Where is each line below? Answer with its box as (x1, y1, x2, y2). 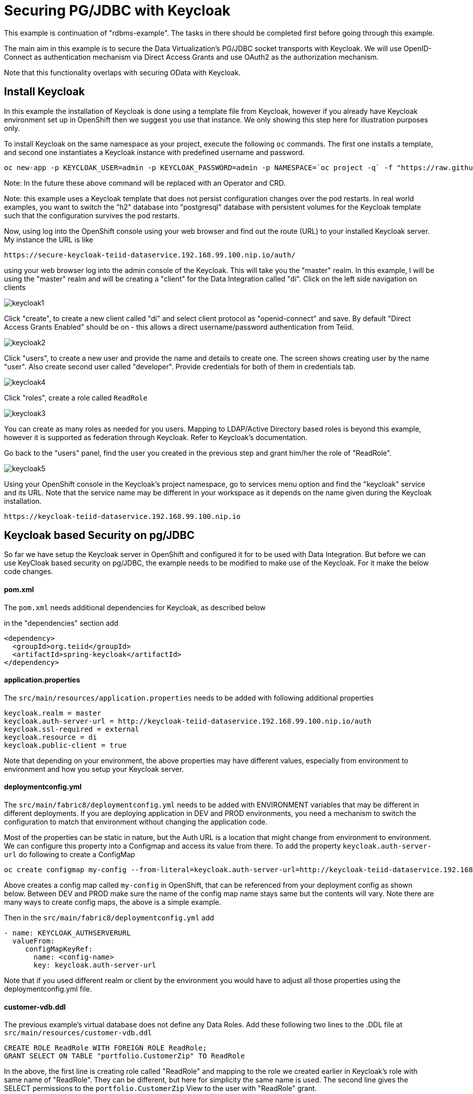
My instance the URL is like (4, 235, 93, 244)
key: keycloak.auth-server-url (34, 961, 156, 970)
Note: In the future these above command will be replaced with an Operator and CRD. (4, 178, 286, 187)
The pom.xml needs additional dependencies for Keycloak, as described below (4, 603, 266, 612)
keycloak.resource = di (4, 733, 97, 741)
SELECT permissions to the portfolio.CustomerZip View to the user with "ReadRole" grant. (4, 1084, 317, 1093)
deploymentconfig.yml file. (4, 985, 92, 994)
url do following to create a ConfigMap (4, 850, 135, 859)
